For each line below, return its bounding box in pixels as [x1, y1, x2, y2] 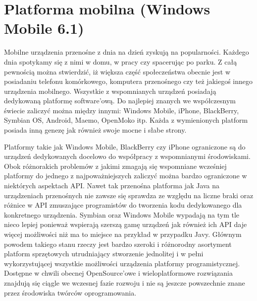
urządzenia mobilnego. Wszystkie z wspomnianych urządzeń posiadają [4, 85, 216, 96]
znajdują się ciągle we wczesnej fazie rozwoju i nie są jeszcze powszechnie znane [4, 277, 245, 288]
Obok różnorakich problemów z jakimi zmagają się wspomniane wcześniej [4, 160, 227, 171]
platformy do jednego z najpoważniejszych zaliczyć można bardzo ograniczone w [4, 170, 247, 181]
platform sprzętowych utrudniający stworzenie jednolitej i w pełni [4, 248, 204, 259]
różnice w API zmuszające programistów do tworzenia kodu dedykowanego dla [4, 200, 242, 210]
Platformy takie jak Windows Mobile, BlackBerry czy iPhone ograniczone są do [4, 141, 246, 151]
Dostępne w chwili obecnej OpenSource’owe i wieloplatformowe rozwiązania [4, 268, 233, 278]
